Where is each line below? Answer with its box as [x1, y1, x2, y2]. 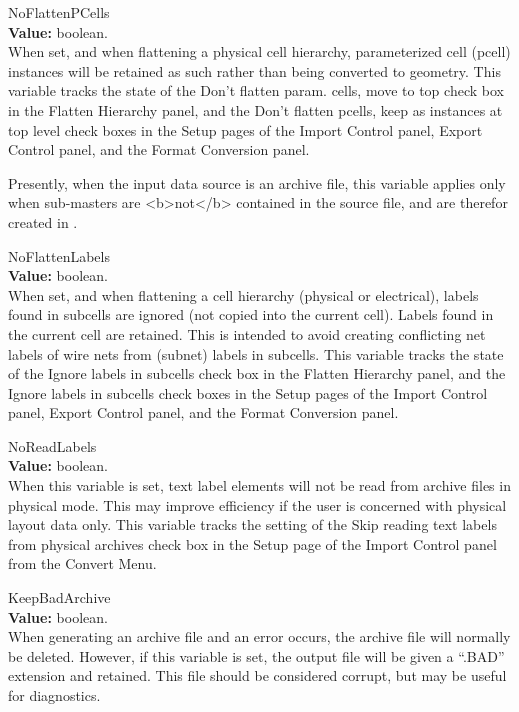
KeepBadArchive [8, 587, 111, 608]
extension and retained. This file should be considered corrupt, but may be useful [8, 665, 507, 686]
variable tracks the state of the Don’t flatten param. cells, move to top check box [8, 80, 504, 101]
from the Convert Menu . [8, 553, 157, 574]
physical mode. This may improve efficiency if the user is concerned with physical [8, 494, 507, 515]
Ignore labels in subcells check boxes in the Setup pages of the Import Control [8, 382, 488, 403]
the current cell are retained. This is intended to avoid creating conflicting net [8, 323, 486, 344]
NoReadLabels [8, 435, 97, 456]
